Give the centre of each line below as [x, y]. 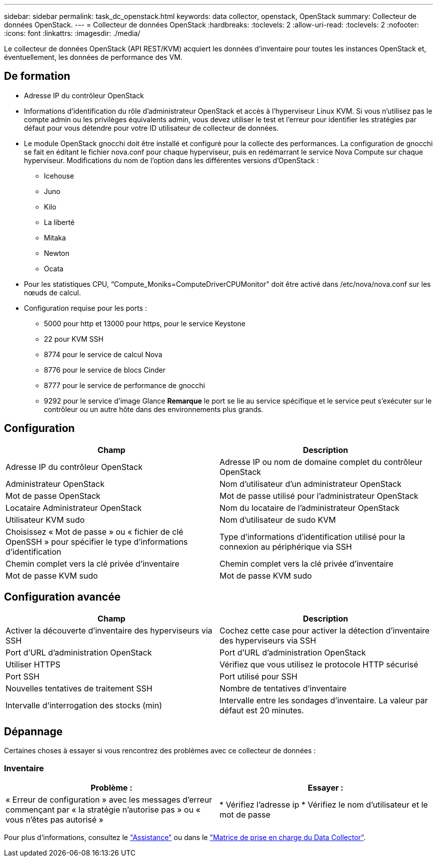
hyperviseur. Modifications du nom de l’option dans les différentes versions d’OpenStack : [172, 160]
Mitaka [55, 237]
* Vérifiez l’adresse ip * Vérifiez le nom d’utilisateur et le [324, 805]
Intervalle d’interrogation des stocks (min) [84, 705]
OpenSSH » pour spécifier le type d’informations [97, 541]
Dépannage [33, 731]
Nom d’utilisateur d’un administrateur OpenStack [311, 484]
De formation [37, 76]
